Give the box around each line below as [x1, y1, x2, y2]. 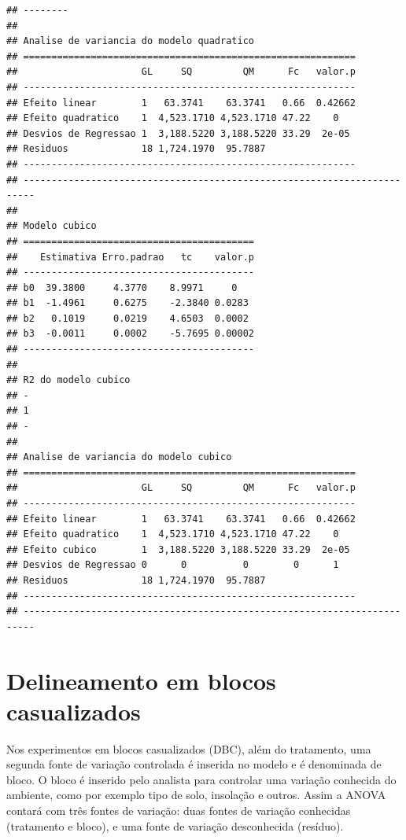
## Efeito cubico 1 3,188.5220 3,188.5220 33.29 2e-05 [6, 543, 350, 555]
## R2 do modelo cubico [6, 374, 131, 386]
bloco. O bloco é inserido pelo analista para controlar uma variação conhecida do [6, 771, 397, 787]
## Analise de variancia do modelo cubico [6, 451, 232, 463]
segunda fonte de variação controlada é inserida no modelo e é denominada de [6, 756, 382, 772]
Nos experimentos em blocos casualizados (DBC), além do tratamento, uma [6, 740, 371, 757]
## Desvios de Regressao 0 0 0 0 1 [6, 559, 339, 571]
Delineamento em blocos [6, 664, 276, 696]
